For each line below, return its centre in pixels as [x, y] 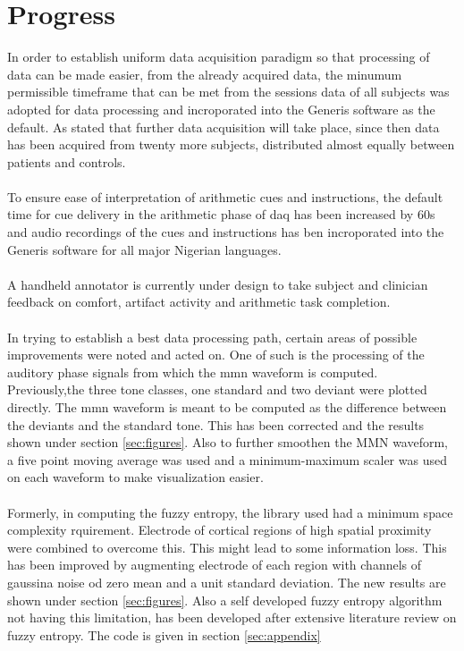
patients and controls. [67, 161]
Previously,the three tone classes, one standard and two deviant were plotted [217, 389]
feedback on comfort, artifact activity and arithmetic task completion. [199, 302]
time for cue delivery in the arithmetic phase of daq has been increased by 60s [221, 214]
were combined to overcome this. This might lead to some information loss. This [227, 547]
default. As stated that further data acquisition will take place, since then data [224, 127]
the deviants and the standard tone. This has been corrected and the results [216, 424]
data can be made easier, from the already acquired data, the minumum [205, 74]
